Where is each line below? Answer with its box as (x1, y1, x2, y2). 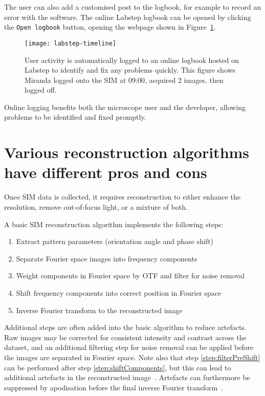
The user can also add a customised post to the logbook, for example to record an (4, 2, 261, 12)
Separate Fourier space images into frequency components (16, 253, 197, 263)
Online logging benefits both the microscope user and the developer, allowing (4, 101, 246, 112)
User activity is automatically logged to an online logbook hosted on (25, 54, 239, 65)
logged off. (25, 84, 57, 95)
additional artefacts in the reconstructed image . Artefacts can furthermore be (4, 372, 250, 383)
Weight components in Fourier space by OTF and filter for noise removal (16, 270, 245, 281)
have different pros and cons (4, 162, 207, 183)
